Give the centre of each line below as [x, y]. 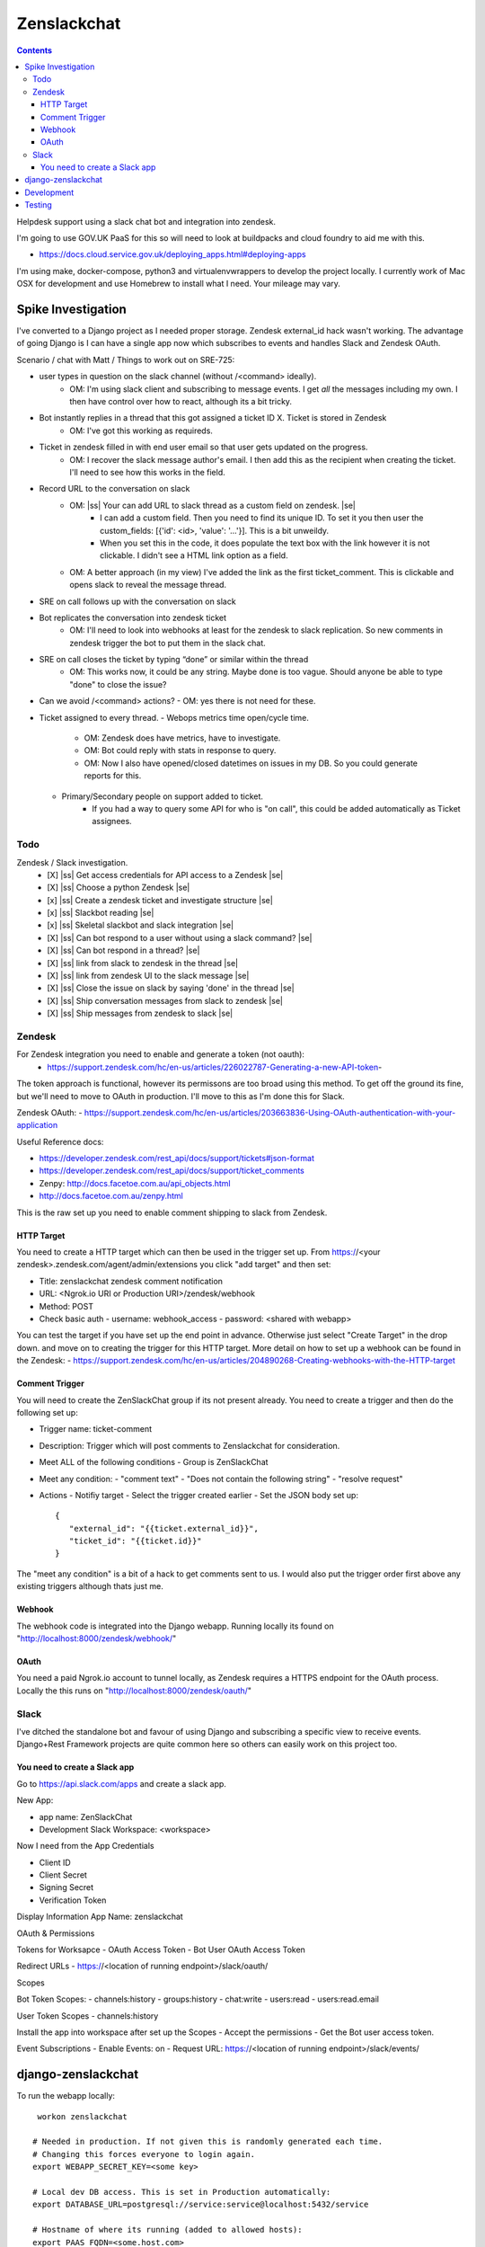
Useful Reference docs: [60, 1141]
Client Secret [63, 1875]
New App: [35, 1800]
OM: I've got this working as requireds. [141, 431]
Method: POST [66, 1306]
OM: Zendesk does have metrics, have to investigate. [182, 738]
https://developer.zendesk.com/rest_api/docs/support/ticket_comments [172, 1171]
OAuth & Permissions [56, 1933]
